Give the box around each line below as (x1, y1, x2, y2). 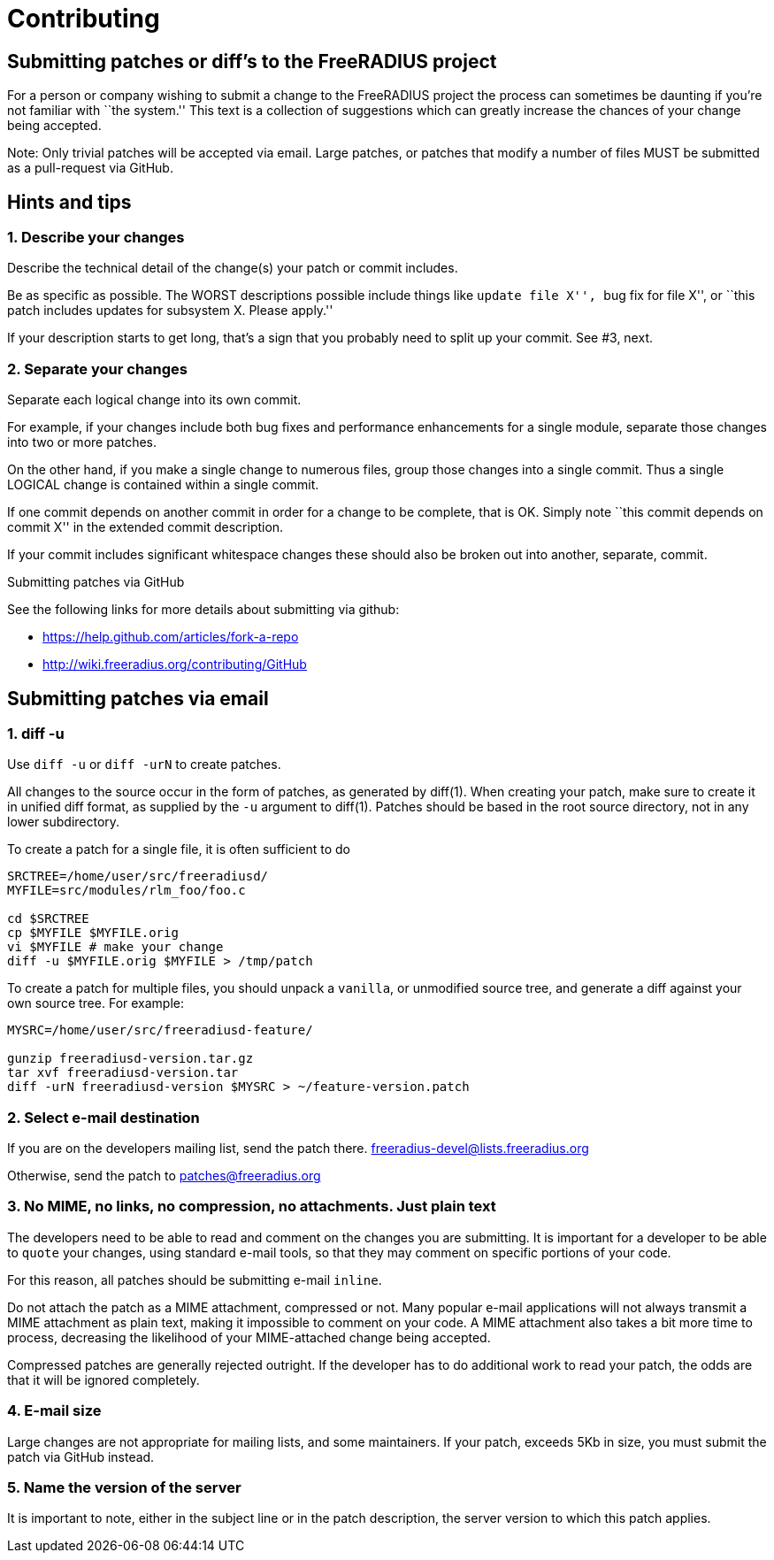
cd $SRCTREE (7, 911, 89, 926)
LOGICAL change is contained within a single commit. (7, 477, 319, 493)
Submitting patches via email (7, 687, 269, 710)
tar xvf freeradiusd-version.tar (7, 1065, 239, 1080)
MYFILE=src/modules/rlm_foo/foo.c (7, 883, 246, 898)
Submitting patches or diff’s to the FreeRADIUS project (7, 50, 497, 73)
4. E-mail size (7, 1402, 102, 1420)
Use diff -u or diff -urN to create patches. (7, 757, 281, 772)
